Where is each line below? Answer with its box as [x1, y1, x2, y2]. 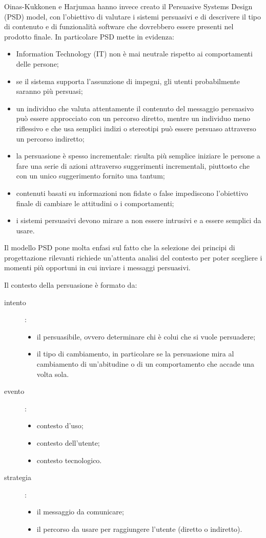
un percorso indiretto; [16, 133, 85, 144]
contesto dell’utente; [36, 437, 100, 448]
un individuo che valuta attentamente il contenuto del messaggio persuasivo [16, 103, 254, 113]
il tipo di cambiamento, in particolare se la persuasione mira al [36, 348, 234, 359]
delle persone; [16, 58, 59, 69]
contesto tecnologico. [36, 454, 102, 465]
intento [4, 296, 26, 307]
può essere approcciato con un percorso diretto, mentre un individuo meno [16, 113, 251, 124]
